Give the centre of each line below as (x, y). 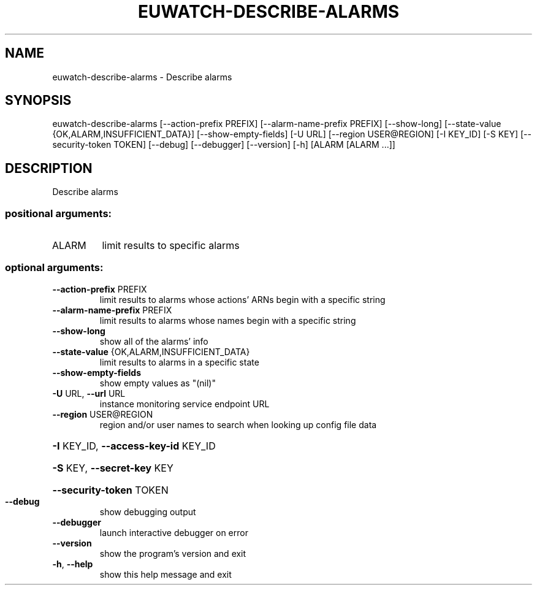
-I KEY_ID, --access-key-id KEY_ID (134, 446)
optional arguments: (54, 268)
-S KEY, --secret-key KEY (113, 468)
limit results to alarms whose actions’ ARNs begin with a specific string (242, 299)
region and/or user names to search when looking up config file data (238, 424)
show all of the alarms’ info (154, 341)
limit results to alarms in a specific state (179, 362)
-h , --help (73, 564)
